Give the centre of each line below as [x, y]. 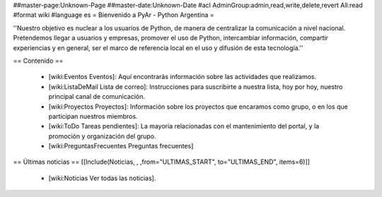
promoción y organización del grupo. [102, 136]
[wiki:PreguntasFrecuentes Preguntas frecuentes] [121, 146]
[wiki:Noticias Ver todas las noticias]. [102, 178]
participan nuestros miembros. [93, 116]
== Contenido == [38, 61]
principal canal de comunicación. [97, 97]
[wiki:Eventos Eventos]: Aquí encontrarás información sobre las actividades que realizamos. [183, 77]
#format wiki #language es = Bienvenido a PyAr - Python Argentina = [114, 15]
